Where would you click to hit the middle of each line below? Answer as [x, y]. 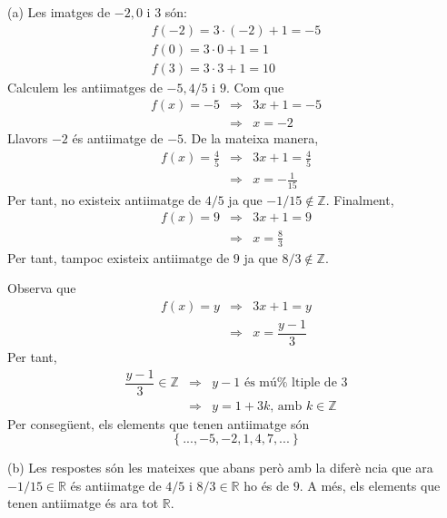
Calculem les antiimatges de [85, 87]
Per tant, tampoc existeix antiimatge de [119, 257]
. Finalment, [360, 199]
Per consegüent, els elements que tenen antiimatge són [159, 423]
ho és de [267, 485]
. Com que [255, 87]
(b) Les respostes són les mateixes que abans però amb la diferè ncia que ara [220, 468]
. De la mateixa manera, [251, 138]
